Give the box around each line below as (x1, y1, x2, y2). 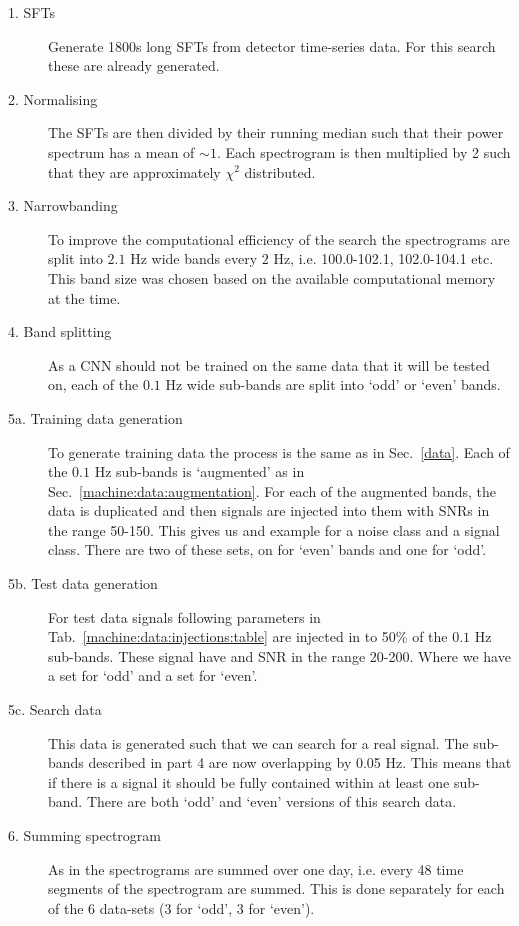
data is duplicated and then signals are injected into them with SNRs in (48, 500, 490, 521)
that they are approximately (48, 161, 221, 182)
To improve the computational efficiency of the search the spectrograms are (48, 228, 510, 249)
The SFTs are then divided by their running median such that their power (48, 122, 504, 143)
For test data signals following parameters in (48, 606, 321, 627)
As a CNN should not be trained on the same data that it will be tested (48, 354, 490, 375)
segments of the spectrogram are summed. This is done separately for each (48, 878, 505, 899)
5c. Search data (8, 699, 102, 720)
